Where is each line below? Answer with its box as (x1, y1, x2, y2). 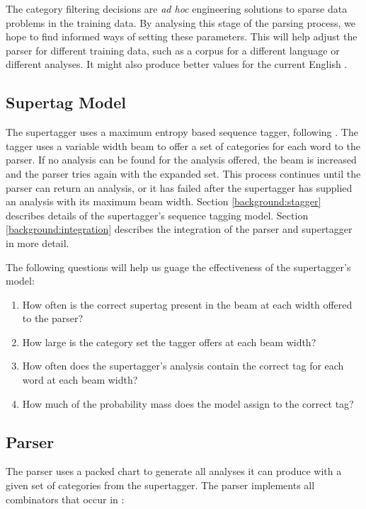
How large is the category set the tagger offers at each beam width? (22, 334, 316, 349)
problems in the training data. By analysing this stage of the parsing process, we (6, 15, 356, 30)
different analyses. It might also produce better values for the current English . (6, 57, 348, 72)
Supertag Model (6, 91, 127, 113)
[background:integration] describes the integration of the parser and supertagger (6, 222, 353, 236)
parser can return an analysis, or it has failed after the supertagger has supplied (6, 180, 353, 195)
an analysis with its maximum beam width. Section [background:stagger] (6, 194, 321, 209)
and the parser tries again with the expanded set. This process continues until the (6, 166, 361, 181)
